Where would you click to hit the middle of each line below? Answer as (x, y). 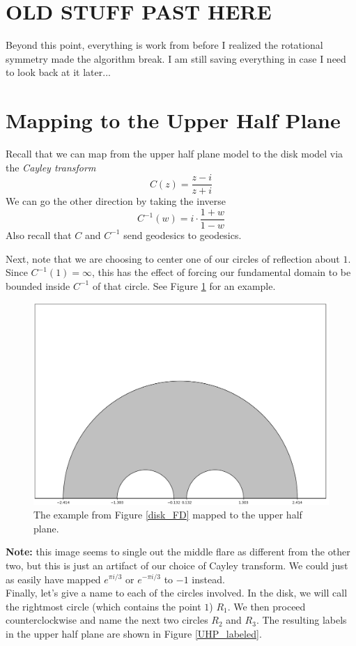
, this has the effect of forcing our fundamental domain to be (222, 272)
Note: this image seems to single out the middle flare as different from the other (178, 552)
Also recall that (39, 234)
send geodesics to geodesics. (183, 234)
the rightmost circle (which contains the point (103, 606)
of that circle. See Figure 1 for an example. (184, 285)
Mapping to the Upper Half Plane (173, 120)
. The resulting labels (301, 620)
